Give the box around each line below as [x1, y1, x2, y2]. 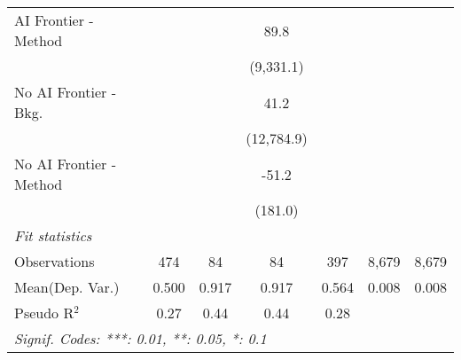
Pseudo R [14, 302, 74, 323]
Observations [14, 251, 95, 271]
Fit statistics [14, 225, 92, 246]
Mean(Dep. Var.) [14, 277, 120, 297]
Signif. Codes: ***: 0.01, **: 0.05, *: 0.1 [14, 328, 267, 348]
